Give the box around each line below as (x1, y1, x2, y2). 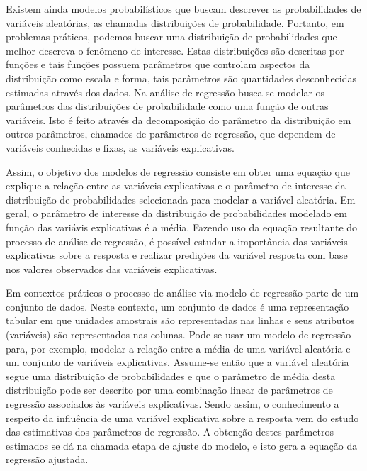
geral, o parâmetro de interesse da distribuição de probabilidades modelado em (6, 206, 347, 221)
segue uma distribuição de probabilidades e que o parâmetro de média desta (6, 368, 336, 383)
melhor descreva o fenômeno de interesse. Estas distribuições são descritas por (6, 43, 344, 57)
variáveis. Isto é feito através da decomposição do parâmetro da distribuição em (6, 112, 351, 127)
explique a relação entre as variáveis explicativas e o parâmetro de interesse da (6, 178, 346, 193)
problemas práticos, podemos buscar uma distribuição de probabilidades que (6, 29, 337, 44)
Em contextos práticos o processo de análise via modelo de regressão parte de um (6, 285, 359, 300)
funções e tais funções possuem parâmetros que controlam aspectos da (6, 57, 310, 72)
